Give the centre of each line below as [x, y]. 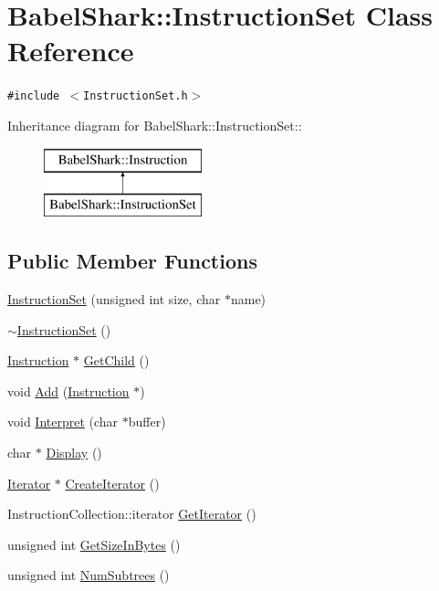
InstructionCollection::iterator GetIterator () [132, 514]
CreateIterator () [112, 483]
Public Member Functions [132, 261]
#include [34, 96]
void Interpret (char [63, 422]
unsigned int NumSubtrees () [89, 575]
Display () [74, 452]
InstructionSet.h [136, 96]
